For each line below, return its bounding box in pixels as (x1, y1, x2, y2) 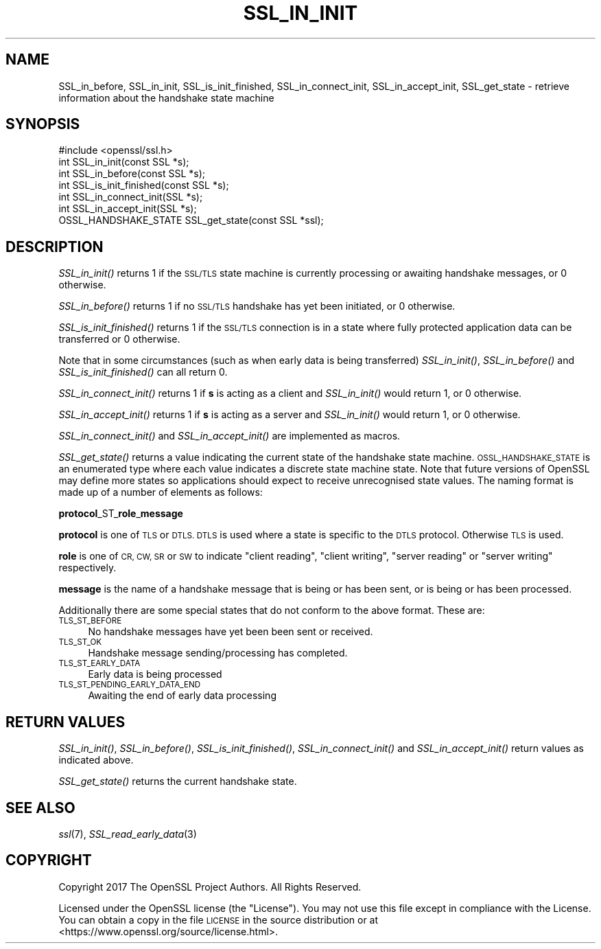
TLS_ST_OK (58, 637, 102, 648)
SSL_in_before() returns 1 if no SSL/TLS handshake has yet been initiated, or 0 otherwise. (58, 300, 456, 312)
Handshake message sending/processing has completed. (88, 647, 348, 659)
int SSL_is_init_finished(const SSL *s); (58, 179, 229, 192)
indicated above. (58, 754, 134, 766)
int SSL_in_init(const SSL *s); (58, 156, 189, 168)
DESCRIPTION (5, 238, 104, 255)
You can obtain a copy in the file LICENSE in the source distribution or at (58, 913, 379, 926)
